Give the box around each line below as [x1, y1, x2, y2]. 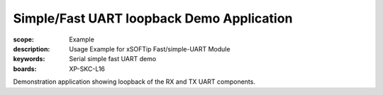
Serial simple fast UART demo [69, 55, 157, 63]
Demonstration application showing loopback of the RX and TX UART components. [13, 77, 255, 86]
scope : [13, 35, 35, 44]
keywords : [13, 55, 45, 63]
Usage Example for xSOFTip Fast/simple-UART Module [69, 44, 231, 53]
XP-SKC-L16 [69, 64, 106, 73]
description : [13, 44, 50, 53]
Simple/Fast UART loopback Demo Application [13, 11, 293, 26]
